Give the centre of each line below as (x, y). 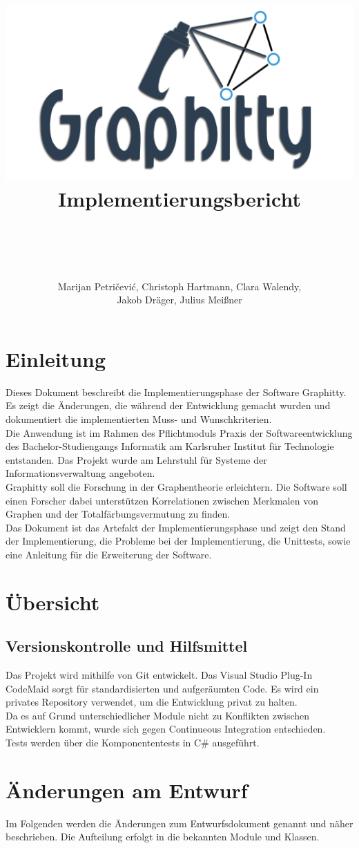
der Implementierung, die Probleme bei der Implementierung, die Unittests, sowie (178, 541)
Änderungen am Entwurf (127, 790)
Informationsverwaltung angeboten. (80, 473)
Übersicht (53, 602)
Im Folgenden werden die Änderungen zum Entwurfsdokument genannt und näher (179, 823)
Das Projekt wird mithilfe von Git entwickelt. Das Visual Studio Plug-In (159, 675)
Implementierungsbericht (179, 199)
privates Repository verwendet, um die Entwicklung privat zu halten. (152, 702)
